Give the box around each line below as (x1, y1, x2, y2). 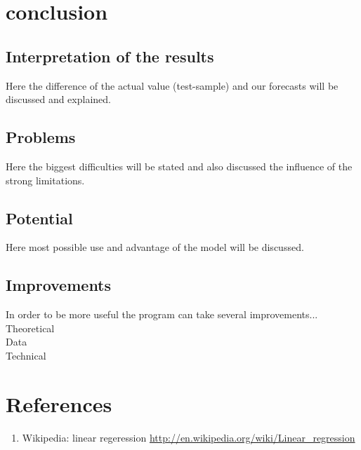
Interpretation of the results (6, 45, 214, 67)
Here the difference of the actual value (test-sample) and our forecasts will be (6, 78, 339, 93)
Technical (6, 348, 46, 362)
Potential (6, 207, 73, 229)
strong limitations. (6, 172, 85, 187)
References (6, 389, 112, 418)
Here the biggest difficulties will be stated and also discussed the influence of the (6, 158, 353, 173)
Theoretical (6, 320, 55, 335)
